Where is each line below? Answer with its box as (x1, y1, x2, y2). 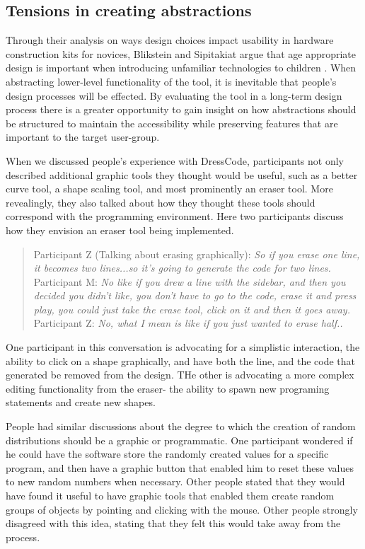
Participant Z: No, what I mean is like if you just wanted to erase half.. (33, 316, 343, 330)
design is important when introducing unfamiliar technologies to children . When (6, 60, 357, 75)
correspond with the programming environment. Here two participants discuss (6, 209, 344, 224)
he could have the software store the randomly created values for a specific (6, 446, 329, 461)
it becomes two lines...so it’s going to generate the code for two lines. (33, 260, 331, 275)
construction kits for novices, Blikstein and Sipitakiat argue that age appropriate (6, 46, 357, 61)
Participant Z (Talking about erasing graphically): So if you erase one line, (33, 246, 360, 261)
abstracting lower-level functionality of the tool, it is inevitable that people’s (6, 74, 337, 88)
